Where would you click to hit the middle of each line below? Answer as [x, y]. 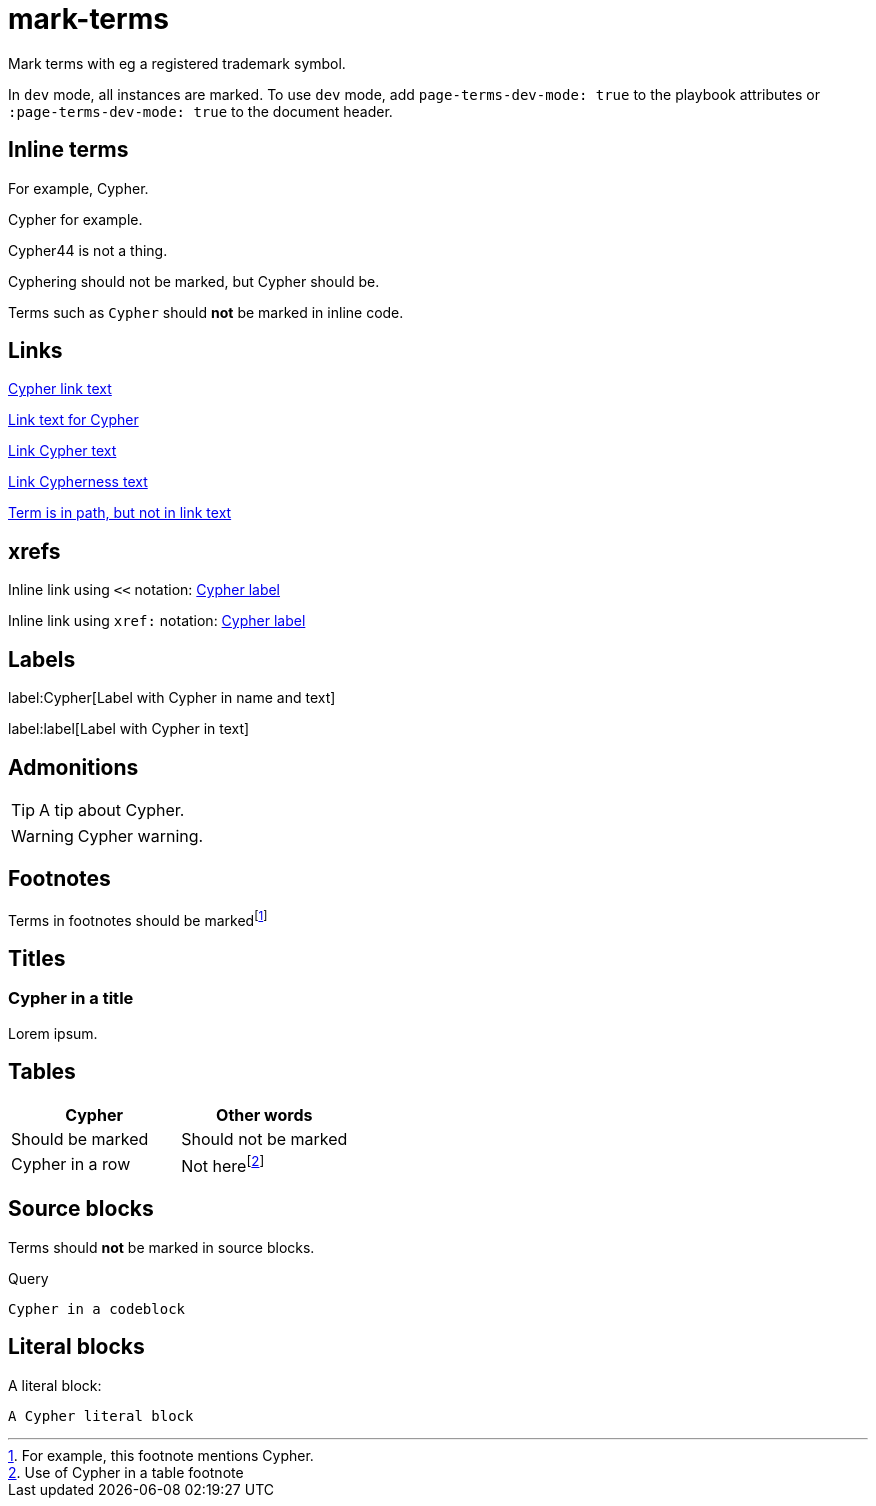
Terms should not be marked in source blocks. [161, 1247]
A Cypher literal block [101, 1415]
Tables [42, 1072]
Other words [264, 1114]
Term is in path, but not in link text [120, 513]
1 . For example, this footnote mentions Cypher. [161, 1455]
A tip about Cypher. [112, 809]
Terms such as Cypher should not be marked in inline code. [206, 312]
